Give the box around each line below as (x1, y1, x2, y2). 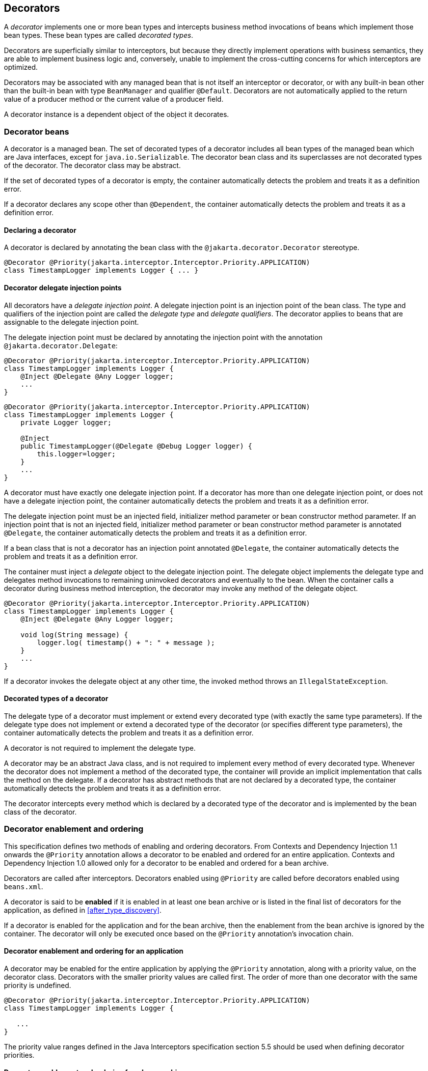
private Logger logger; (20, 418, 112, 426)
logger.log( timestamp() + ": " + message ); (37, 638, 215, 647)
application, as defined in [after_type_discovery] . (4, 905, 161, 914)
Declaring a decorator (4, 225, 77, 234)
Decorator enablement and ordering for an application (4, 947, 184, 956)
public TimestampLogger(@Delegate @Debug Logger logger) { (20, 442, 252, 450)
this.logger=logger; (37, 450, 116, 458)
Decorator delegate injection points (4, 283, 122, 292)
